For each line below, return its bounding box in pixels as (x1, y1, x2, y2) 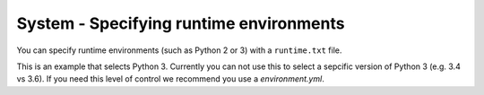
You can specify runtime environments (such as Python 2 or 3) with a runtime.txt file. (16, 45, 342, 56)
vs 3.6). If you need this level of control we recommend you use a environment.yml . (16, 73, 324, 84)
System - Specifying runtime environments (16, 13, 345, 33)
